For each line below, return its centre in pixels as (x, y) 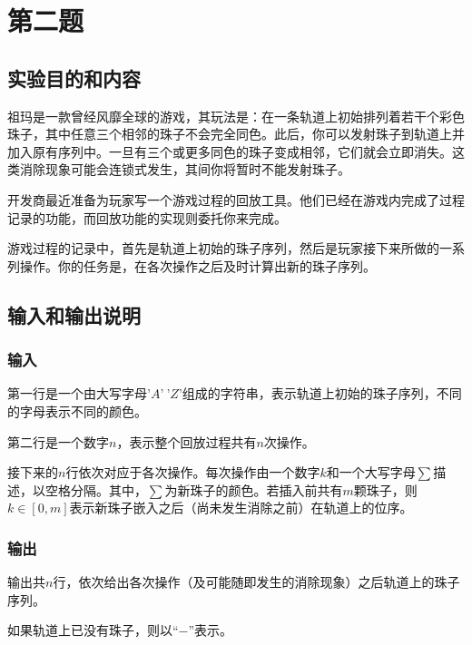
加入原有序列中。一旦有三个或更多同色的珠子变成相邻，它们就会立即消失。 (230, 151)
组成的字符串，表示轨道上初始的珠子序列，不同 (322, 393)
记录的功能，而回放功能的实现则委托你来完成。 (147, 217)
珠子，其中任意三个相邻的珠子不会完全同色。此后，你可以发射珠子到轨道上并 (236, 134)
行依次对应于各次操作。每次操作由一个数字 (193, 472)
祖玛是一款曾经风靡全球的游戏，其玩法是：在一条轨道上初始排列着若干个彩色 (236, 116)
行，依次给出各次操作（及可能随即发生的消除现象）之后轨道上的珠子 (256, 582)
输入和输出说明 (74, 314)
